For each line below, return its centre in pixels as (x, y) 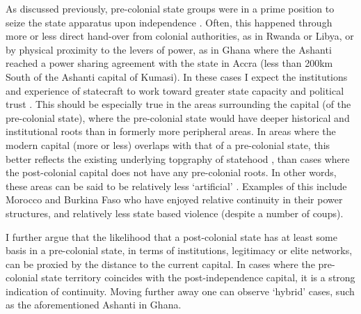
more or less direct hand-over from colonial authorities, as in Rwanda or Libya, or (180, 36)
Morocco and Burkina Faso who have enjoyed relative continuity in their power (174, 199)
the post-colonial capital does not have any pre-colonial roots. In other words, (171, 172)
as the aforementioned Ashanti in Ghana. (94, 305)
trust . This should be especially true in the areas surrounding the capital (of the (178, 104)
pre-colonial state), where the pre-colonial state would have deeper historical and (178, 117)
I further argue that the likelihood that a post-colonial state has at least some (171, 236)
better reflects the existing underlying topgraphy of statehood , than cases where (178, 158)
